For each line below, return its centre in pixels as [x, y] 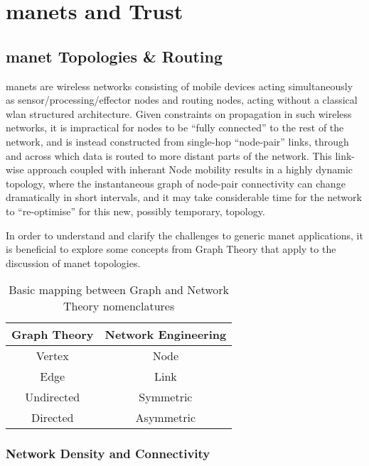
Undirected [53, 397]
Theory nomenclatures [119, 306]
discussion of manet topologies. [73, 262]
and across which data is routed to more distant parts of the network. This [169, 155]
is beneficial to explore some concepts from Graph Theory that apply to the [171, 249]
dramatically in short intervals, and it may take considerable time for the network [184, 197]
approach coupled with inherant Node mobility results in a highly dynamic [190, 169]
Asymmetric [166, 418]
